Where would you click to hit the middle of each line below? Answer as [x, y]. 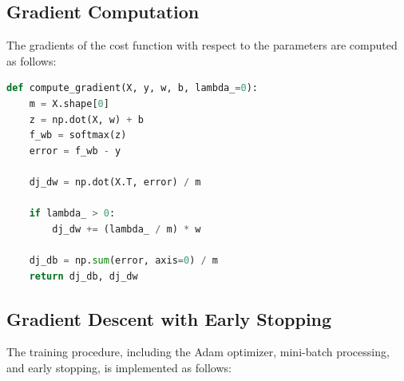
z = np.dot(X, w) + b [86, 119]
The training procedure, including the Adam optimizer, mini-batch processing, [198, 352]
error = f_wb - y [75, 151]
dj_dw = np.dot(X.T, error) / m [115, 182]
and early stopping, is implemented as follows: [119, 367]
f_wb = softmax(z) [78, 135]
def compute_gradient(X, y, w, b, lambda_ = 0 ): [133, 88]
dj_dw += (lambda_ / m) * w [127, 229]
